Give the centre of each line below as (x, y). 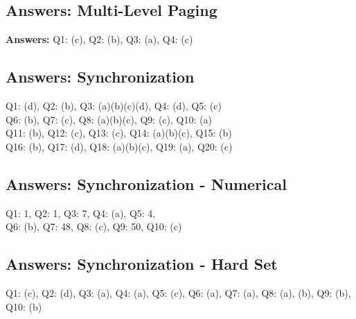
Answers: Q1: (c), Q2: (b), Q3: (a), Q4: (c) (99, 39)
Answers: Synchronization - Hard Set (142, 264)
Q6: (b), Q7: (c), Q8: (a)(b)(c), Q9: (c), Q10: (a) (109, 119)
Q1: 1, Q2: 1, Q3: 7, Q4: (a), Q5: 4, (81, 213)
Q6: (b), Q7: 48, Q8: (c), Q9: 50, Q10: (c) (94, 226)
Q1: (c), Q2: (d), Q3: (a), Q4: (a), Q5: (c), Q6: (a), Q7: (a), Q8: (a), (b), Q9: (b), (178, 292)
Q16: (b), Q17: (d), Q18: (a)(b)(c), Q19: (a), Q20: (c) (119, 146)
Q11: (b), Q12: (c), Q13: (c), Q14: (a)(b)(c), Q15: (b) (119, 133)
